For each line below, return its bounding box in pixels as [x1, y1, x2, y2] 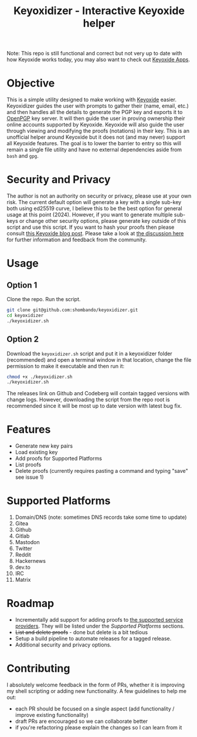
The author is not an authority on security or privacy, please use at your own [6, 192, 192, 199]
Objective [6, 76, 55, 90]
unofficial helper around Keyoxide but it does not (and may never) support [6, 134, 185, 141]
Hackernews [15, 558, 46, 565]
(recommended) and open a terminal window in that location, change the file [6, 356, 192, 363]
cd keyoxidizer [6, 312, 44, 318]
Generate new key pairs [15, 442, 73, 449]
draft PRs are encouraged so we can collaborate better [15, 718, 148, 725]
